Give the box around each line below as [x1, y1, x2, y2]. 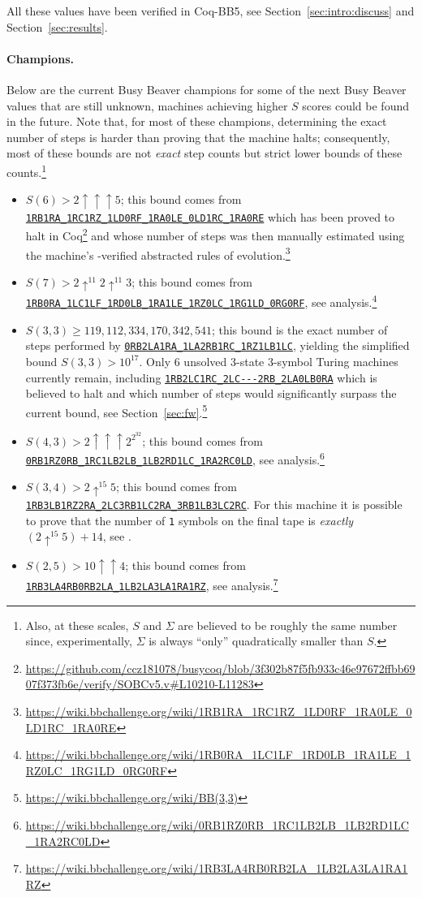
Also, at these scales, [25, 616, 129, 633]
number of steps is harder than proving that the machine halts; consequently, [6, 128, 390, 145]
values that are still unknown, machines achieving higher [6, 97, 288, 114]
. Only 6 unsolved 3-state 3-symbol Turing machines [139, 352, 398, 369]
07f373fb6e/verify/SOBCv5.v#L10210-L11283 [25, 675, 254, 692]
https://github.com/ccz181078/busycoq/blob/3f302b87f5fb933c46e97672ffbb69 [25, 659, 416, 676]
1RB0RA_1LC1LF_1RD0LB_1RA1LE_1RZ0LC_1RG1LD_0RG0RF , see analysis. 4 [25, 291, 377, 311]
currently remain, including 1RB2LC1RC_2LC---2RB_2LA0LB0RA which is [25, 369, 377, 386]
